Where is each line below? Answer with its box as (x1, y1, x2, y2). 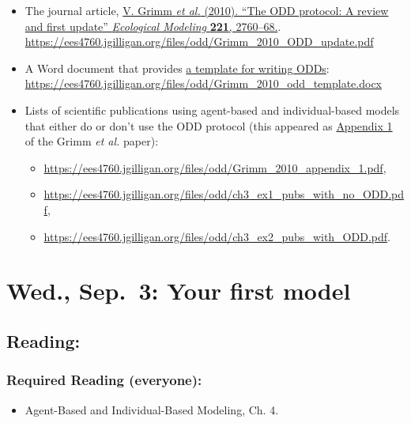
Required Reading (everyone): (6, 370, 202, 390)
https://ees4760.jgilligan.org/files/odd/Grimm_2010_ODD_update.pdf (25, 33, 374, 50)
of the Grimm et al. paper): (25, 133, 159, 149)
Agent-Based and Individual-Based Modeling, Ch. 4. (25, 401, 279, 417)
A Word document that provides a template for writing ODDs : (25, 59, 330, 76)
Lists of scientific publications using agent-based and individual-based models (25, 101, 400, 118)
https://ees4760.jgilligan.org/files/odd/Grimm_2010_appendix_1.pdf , (43, 159, 386, 176)
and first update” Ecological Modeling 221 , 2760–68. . (25, 17, 281, 34)
